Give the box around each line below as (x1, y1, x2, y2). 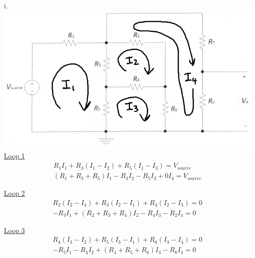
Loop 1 (4, 151, 25, 161)
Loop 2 (4, 188, 25, 198)
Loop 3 (4, 225, 25, 235)
